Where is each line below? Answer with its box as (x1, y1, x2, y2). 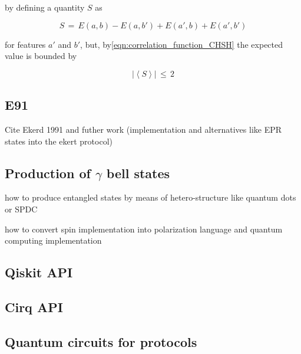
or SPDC (5, 202, 38, 215)
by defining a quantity (5, 1, 85, 13)
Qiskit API (5, 263, 73, 281)
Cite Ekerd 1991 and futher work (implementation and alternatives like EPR (5, 123, 282, 135)
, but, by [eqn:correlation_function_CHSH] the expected (80, 38, 283, 50)
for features (5, 38, 46, 50)
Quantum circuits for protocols (5, 332, 197, 350)
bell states (106, 163, 170, 182)
